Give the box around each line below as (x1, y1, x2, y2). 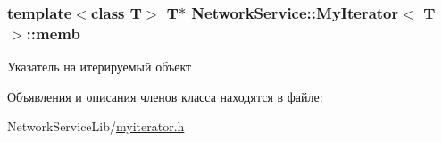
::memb (26, 21, 80, 44)
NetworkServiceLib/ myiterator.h (7, 117, 185, 136)
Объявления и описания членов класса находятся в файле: (7, 87, 323, 105)
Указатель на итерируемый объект (7, 57, 192, 76)
